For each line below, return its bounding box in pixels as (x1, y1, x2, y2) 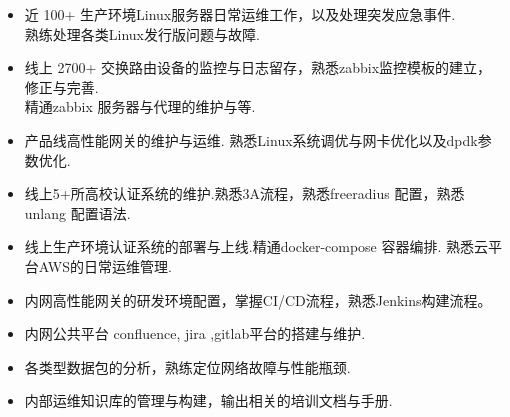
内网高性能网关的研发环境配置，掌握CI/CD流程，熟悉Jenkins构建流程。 (24, 289, 492, 310)
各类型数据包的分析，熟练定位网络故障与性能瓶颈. (24, 356, 351, 377)
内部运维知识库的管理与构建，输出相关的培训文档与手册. (24, 390, 393, 411)
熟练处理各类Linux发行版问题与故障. (24, 23, 260, 44)
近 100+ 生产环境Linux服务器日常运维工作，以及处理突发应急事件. (24, 4, 456, 24)
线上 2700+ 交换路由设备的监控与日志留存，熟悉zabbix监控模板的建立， (24, 57, 492, 78)
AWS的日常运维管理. (38, 255, 172, 276)
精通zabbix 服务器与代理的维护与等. (24, 96, 256, 117)
